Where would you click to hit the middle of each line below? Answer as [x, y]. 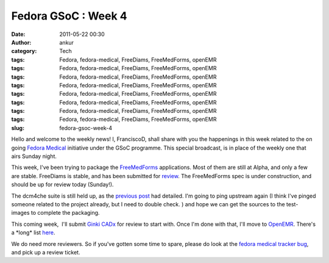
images [20, 213]
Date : [18, 34]
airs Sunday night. [34, 156]
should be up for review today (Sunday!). [62, 185]
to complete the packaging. [65, 213]
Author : [21, 42]
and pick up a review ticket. [46, 252]
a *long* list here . [33, 232]
